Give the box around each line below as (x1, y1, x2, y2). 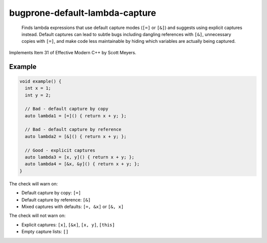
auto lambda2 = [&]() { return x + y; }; (25, 134, 127, 139)
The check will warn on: (9, 180, 58, 187)
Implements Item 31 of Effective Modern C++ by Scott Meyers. (9, 49, 136, 55)
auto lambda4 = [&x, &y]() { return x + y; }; (25, 161, 140, 167)
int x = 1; (25, 85, 51, 91)
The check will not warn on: (9, 212, 66, 219)
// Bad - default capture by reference (25, 127, 122, 133)
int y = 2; (25, 92, 51, 98)
